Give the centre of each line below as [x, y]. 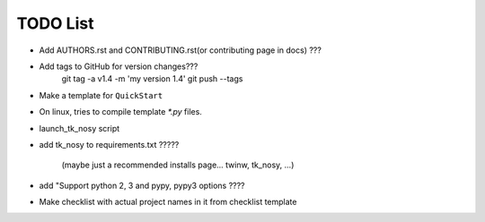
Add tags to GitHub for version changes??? [119, 66]
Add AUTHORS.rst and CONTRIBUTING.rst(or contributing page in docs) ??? [181, 50]
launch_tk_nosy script [79, 128]
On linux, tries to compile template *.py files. [120, 112]
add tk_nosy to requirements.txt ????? [109, 144]
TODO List [55, 23]
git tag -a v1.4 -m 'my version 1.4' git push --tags [152, 79]
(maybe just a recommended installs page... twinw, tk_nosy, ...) [178, 165]
